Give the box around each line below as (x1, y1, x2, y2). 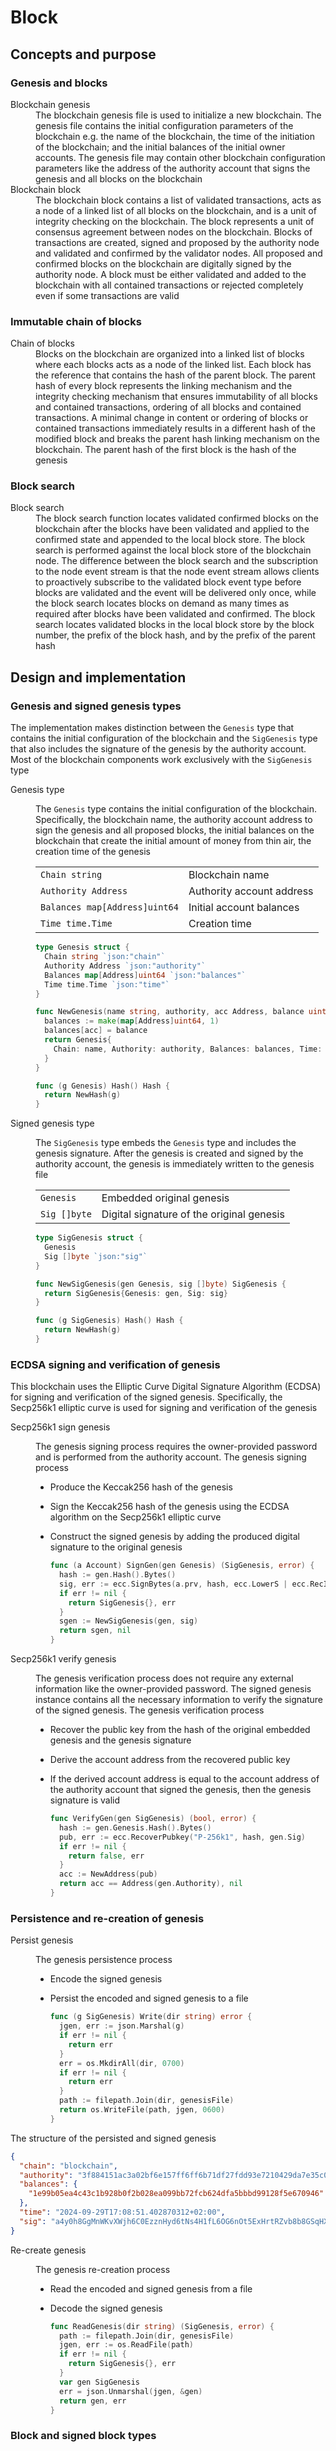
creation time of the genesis (35, 846, 151, 858)
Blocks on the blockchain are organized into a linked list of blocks (35, 348, 305, 360)
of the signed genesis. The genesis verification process (35, 1704, 265, 1716)
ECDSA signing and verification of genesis (10, 1357, 221, 1371)
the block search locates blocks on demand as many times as (35, 597, 290, 610)
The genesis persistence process (35, 1954, 173, 1966)
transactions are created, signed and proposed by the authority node (35, 236, 320, 248)
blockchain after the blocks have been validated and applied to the (35, 523, 310, 535)
